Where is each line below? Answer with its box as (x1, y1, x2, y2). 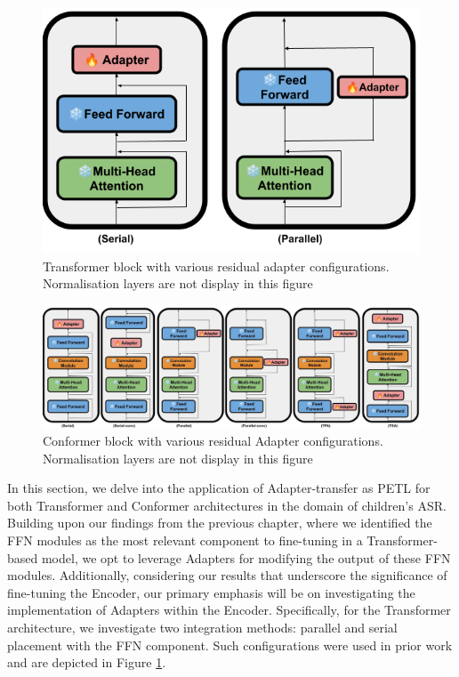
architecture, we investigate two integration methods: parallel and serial (7, 617, 398, 636)
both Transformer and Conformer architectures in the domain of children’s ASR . (7, 496, 447, 514)
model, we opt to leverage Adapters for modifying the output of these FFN (41, 548, 451, 567)
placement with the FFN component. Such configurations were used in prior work (7, 635, 453, 654)
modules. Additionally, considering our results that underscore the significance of (7, 566, 447, 584)
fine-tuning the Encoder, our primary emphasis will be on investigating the (7, 583, 415, 601)
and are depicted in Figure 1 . (7, 653, 166, 672)
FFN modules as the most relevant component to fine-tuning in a (7, 531, 363, 550)
